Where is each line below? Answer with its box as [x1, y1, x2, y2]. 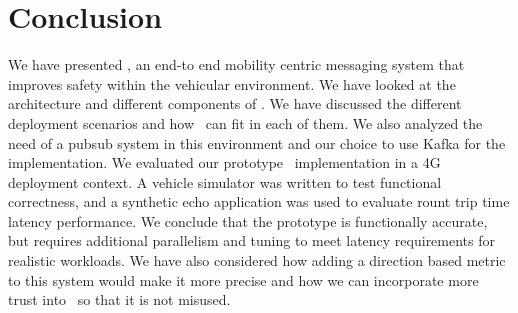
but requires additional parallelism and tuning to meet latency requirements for [8, 230, 496, 251]
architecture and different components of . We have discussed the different [8, 93, 462, 114]
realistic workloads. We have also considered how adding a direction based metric [8, 250, 506, 271]
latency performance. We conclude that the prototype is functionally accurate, [8, 210, 488, 231]
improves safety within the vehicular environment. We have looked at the [8, 73, 456, 94]
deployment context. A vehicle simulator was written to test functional [8, 171, 442, 192]
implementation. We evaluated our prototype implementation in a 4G [8, 152, 441, 173]
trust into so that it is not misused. [8, 289, 231, 310]
